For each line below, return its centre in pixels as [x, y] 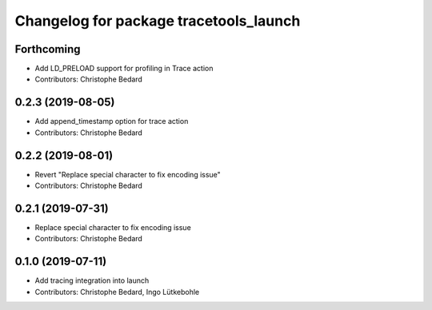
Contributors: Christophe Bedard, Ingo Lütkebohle [117, 292]
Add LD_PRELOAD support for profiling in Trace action [124, 69]
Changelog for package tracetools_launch [158, 21]
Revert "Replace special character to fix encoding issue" [128, 174]
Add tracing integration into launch [92, 280]
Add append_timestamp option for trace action [112, 121]
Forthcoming [48, 49]
